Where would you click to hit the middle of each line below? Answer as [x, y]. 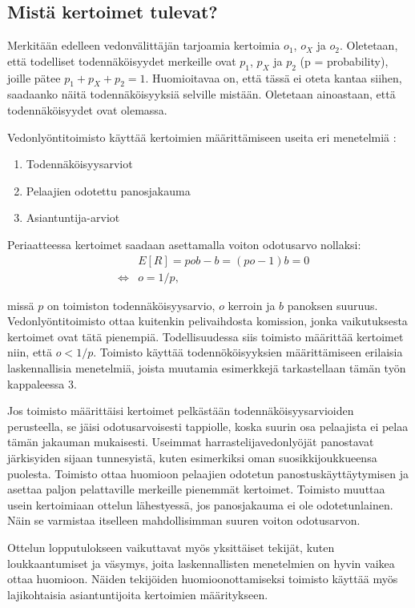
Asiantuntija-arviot [73, 217]
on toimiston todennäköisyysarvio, [131, 305]
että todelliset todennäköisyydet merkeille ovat [122, 60]
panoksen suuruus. [332, 305]
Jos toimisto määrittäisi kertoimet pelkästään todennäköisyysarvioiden [181, 411]
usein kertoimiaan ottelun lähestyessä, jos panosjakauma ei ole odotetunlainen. [200, 504]
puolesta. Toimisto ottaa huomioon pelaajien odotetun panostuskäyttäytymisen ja [208, 473]
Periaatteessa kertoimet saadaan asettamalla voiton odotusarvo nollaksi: [184, 244]
